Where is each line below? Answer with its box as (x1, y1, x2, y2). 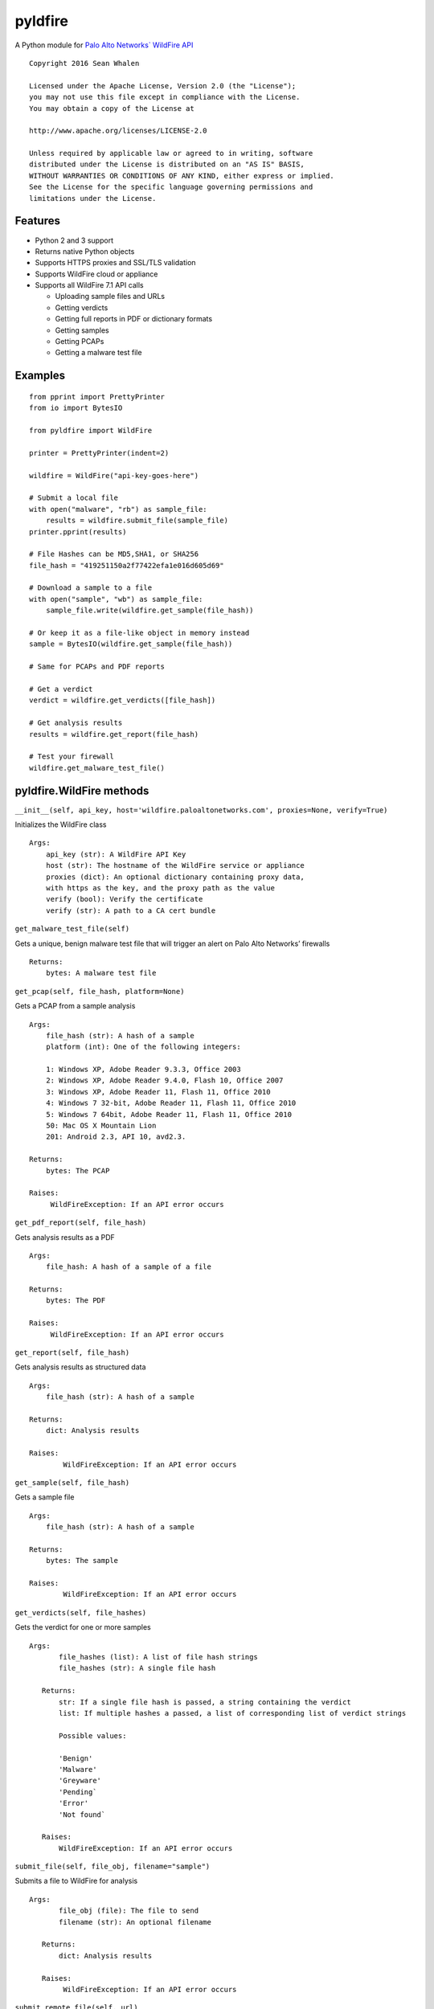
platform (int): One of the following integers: (45, 1042, 241, 1052)
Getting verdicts (55, 302, 108, 313)
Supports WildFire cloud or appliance (35, 269, 158, 279)
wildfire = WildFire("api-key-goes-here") (29, 471, 199, 480)
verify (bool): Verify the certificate (45, 894, 203, 904)
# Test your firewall (29, 752, 114, 761)
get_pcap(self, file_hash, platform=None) (14, 987, 185, 996)
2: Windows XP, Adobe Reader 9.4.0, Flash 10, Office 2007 (45, 1076, 284, 1085)
